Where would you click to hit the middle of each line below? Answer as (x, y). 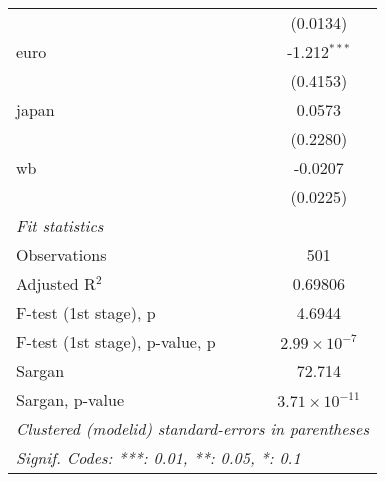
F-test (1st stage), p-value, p (116, 341)
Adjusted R (56, 283)
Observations (61, 254)
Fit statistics (60, 225)
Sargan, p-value (70, 399)
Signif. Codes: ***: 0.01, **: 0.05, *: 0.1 (158, 457)
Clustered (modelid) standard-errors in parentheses (192, 428)
